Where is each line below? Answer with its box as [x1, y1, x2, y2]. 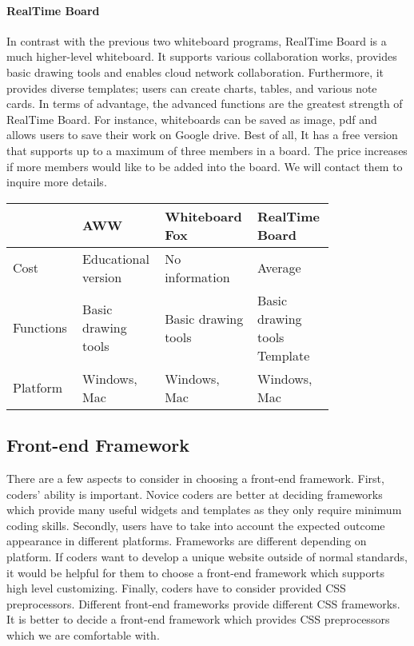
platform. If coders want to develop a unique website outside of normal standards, [6, 548, 408, 564]
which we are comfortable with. [6, 626, 160, 643]
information [165, 267, 230, 286]
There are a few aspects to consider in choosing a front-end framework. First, [6, 469, 384, 486]
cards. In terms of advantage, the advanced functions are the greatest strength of [6, 95, 403, 112]
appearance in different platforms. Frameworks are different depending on [6, 532, 367, 549]
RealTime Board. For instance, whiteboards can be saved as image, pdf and [6, 110, 377, 127]
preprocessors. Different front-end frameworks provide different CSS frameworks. [6, 595, 400, 612]
